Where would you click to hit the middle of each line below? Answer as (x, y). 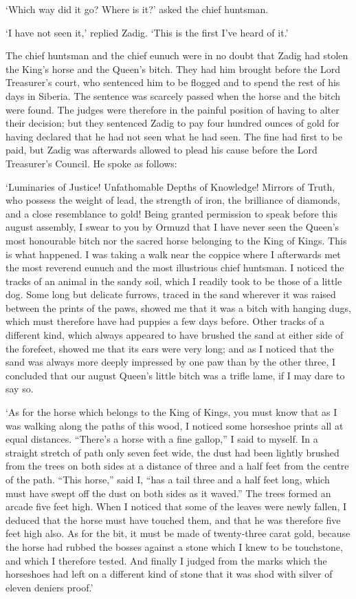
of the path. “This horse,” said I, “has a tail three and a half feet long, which (168, 479)
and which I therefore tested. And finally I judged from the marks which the (166, 560)
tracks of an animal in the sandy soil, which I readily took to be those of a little (174, 281)
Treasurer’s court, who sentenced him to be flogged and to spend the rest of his (173, 82)
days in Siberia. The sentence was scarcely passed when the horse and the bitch (173, 95)
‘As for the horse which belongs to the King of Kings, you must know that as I (171, 412)
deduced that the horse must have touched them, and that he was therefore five (173, 519)
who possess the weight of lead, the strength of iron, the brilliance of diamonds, (173, 200)
